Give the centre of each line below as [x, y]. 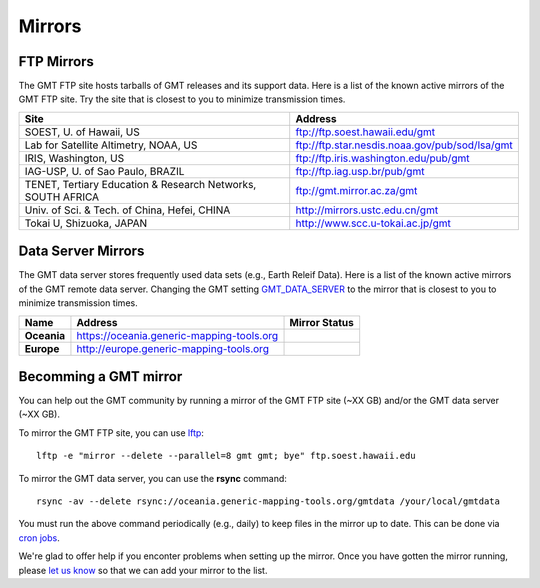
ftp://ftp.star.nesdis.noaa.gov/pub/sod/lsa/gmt [404, 145]
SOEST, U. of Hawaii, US [82, 132]
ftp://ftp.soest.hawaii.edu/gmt [365, 132]
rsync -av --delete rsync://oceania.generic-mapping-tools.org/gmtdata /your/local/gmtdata [268, 501]
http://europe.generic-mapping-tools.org [173, 348]
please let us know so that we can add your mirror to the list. [143, 570]
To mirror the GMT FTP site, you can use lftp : [111, 432]
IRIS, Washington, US [74, 158]
